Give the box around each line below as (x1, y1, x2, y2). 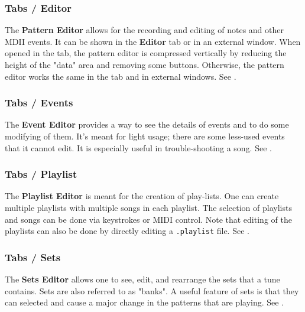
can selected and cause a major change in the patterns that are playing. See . (5, 296, 284, 308)
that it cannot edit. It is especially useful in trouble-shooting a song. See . (5, 141, 272, 154)
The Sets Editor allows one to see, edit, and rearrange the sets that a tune (5, 273, 280, 285)
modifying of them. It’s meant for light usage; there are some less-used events (5, 130, 285, 142)
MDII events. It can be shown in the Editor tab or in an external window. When (5, 35, 301, 47)
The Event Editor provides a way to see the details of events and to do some (5, 118, 289, 131)
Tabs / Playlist (5, 167, 77, 181)
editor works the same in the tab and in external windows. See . (5, 70, 236, 82)
